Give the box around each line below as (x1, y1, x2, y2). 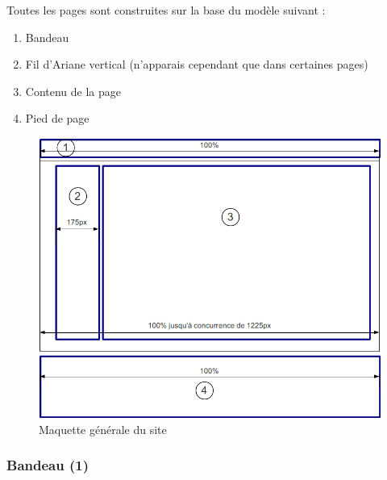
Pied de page (25, 110, 89, 127)
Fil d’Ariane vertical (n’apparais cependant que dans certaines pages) (25, 56, 368, 73)
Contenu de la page (25, 82, 122, 99)
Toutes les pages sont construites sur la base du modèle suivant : (6, 2, 326, 18)
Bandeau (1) (6, 455, 89, 475)
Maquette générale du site (39, 420, 167, 437)
